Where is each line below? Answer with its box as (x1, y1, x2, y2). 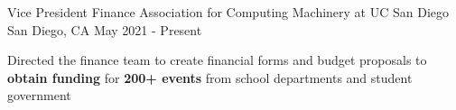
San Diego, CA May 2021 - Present (7, 20, 202, 39)
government (7, 86, 71, 105)
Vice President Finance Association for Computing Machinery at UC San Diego (7, 3, 450, 21)
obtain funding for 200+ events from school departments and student (7, 68, 413, 87)
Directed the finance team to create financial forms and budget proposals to (7, 50, 427, 69)
